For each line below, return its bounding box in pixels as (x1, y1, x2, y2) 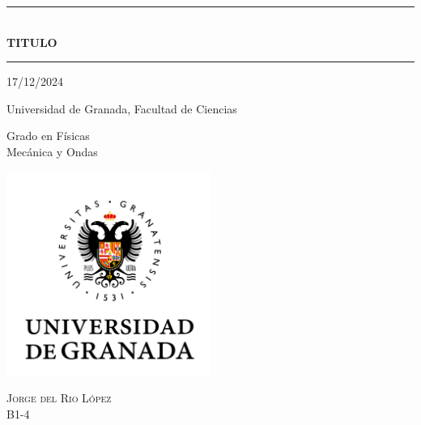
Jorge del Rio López (6, 389, 112, 406)
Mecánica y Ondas (6, 142, 98, 159)
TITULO (6, 33, 57, 50)
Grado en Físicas (6, 127, 90, 144)
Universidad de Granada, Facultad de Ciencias (6, 100, 237, 117)
